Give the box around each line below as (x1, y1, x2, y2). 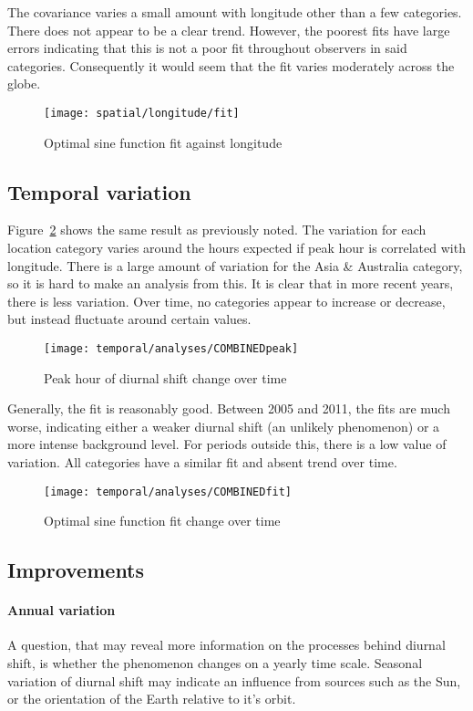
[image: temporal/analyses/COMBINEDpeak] (44, 341, 299, 355)
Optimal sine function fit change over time (44, 511, 281, 530)
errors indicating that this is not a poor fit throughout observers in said (7, 38, 407, 58)
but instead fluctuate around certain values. (7, 309, 252, 329)
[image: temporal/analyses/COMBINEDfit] (44, 485, 293, 498)
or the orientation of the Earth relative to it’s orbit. (7, 689, 296, 708)
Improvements (7, 556, 145, 584)
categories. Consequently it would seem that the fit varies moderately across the (7, 56, 455, 75)
